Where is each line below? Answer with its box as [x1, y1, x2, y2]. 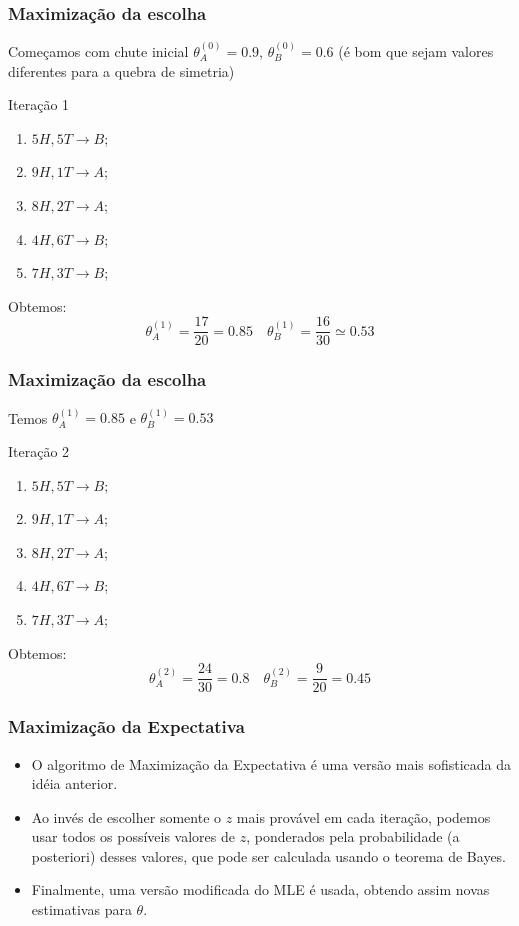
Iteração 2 [8, 441, 70, 462]
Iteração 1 [8, 94, 70, 115]
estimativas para [31, 899, 132, 920]
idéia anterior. [31, 773, 118, 794]
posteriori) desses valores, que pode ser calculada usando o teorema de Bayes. [31, 845, 507, 866]
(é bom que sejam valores [338, 41, 494, 62]
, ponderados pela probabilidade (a [246, 826, 460, 847]
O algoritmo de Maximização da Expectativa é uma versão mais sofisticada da [31, 753, 512, 774]
